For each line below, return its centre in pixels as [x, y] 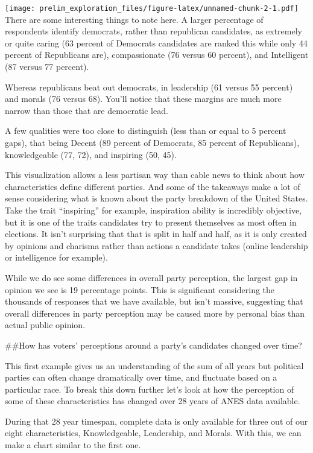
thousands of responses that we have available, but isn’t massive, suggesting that [154, 301]
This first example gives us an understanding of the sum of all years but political [154, 365]
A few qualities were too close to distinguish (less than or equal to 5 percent [146, 131]
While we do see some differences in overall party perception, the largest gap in [151, 277]
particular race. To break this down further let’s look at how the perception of [150, 389]
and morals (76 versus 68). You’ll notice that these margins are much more [143, 99]
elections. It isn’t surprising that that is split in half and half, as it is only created [156, 234]
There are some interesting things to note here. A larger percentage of [134, 19]
